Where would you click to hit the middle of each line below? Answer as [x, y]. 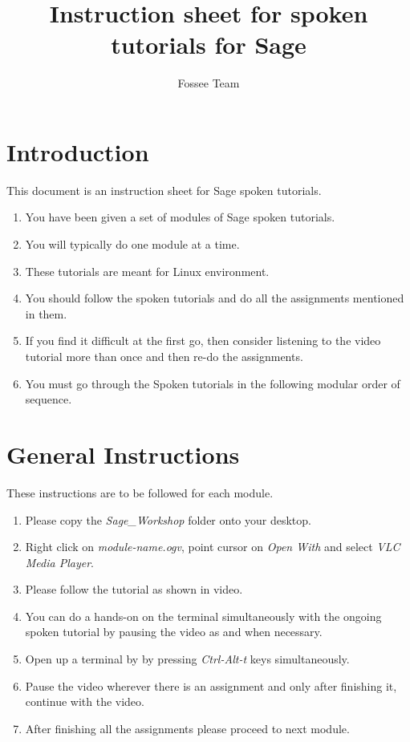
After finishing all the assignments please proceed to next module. [187, 728]
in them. [46, 313]
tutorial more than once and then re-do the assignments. [164, 356]
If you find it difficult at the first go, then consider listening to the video [203, 341]
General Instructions [123, 454]
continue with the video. [85, 701]
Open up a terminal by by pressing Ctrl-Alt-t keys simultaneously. [187, 659]
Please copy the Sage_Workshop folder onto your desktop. [168, 519]
